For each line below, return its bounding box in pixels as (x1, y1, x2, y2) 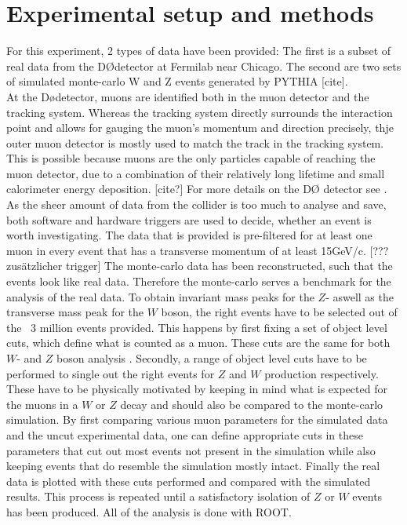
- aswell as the (325, 288, 394, 304)
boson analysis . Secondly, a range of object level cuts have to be (56, 350, 367, 366)
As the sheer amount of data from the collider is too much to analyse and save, (6, 196, 387, 213)
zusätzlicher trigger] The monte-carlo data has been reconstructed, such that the (6, 257, 393, 274)
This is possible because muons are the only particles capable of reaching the (6, 150, 376, 166)
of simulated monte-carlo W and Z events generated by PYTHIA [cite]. (6, 73, 348, 89)
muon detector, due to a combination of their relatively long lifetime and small (6, 165, 385, 181)
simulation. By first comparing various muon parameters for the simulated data (6, 411, 388, 428)
